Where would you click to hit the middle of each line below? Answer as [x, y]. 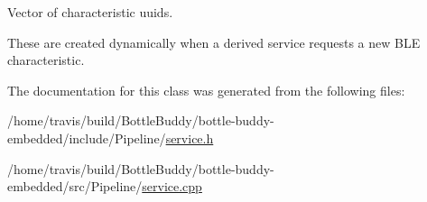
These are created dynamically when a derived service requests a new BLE [214, 42]
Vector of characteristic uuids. [90, 12]
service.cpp [172, 186]
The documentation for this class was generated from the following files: [206, 90]
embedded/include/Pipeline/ [87, 138]
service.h [190, 138]
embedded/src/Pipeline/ [75, 186]
